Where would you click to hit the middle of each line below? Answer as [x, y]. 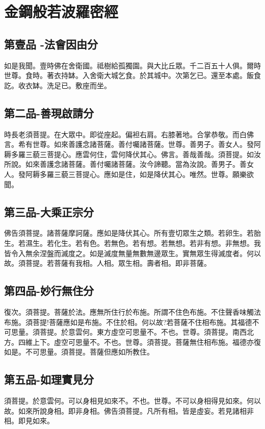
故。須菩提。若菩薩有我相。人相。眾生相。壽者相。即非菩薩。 [108, 263]
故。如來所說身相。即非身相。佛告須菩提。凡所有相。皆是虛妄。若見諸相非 [129, 410]
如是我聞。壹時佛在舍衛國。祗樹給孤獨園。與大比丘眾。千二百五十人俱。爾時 [132, 65]
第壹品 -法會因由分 [51, 44]
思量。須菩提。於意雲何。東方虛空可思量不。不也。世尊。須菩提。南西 [129, 332]
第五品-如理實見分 [49, 379]
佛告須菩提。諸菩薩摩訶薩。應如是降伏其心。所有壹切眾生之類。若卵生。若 [129, 233]
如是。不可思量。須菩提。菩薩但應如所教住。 [79, 352]
